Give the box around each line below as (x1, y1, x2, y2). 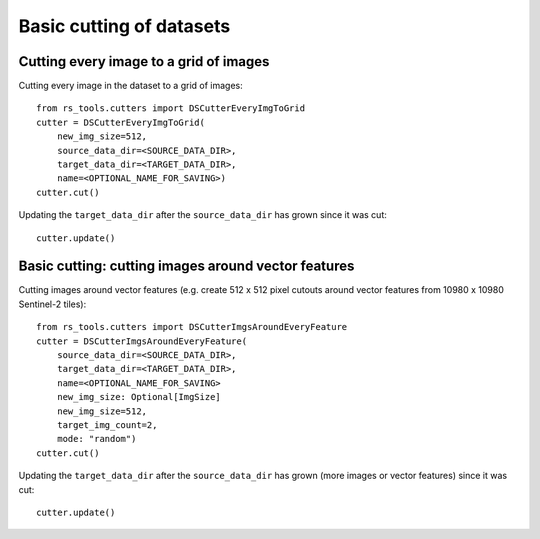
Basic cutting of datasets (18, 15, 231, 37)
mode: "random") (56, 433, 137, 445)
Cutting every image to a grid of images (18, 53, 270, 70)
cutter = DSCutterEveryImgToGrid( (36, 116, 205, 128)
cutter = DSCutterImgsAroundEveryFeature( (36, 335, 248, 347)
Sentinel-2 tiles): (18, 298, 87, 310)
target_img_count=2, (56, 420, 158, 430)
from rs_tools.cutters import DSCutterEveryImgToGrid (36, 103, 305, 114)
